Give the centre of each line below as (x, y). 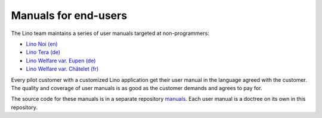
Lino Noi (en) (42, 44)
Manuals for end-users (69, 15)
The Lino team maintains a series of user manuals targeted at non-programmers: (110, 33)
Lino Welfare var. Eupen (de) (61, 60)
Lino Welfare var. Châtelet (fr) (62, 69)
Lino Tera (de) (43, 52)
